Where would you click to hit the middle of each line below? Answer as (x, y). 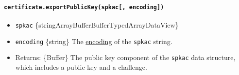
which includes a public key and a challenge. (81, 67)
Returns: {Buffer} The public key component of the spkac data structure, (125, 57)
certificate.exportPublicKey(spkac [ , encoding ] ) (84, 7)
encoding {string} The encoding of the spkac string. (94, 41)
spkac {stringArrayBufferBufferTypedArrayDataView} (97, 24)
